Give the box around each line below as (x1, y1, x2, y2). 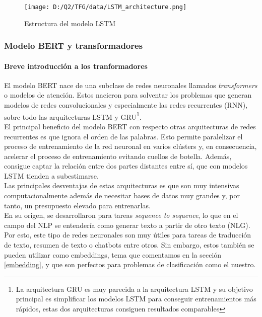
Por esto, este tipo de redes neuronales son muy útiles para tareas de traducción (4, 229, 251, 240)
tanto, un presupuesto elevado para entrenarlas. (4, 200, 151, 210)
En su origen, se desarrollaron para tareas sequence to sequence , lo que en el (4, 210, 238, 220)
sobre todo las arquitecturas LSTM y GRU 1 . (4, 110, 142, 122)
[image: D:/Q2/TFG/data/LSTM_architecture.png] (24, 4, 187, 11)
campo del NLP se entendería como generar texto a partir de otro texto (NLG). (4, 219, 250, 230)
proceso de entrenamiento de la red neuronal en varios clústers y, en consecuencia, (4, 141, 257, 151)
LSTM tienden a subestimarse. (4, 170, 99, 181)
